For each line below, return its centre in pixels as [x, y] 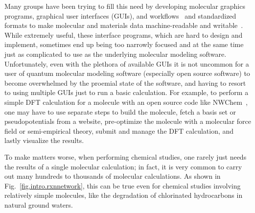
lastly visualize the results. [44, 140]
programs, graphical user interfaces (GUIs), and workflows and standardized [120, 15]
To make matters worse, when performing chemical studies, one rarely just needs [126, 156]
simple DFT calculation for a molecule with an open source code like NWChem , [126, 102]
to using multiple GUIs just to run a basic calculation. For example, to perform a [127, 92]
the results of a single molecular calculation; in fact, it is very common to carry [123, 166]
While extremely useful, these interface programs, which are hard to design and [124, 35]
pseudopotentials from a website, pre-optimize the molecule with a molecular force [128, 121]
